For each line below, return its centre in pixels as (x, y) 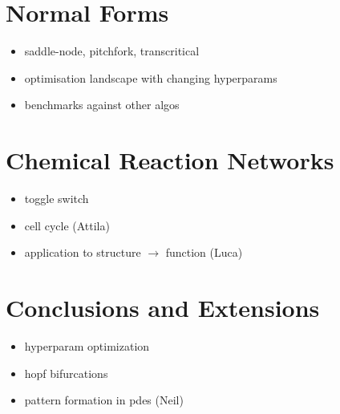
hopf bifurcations (66, 373)
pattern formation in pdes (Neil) (104, 400)
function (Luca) (204, 252)
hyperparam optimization (87, 345)
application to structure (83, 252)
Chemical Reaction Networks (170, 160)
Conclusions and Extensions (163, 307)
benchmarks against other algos (102, 105)
